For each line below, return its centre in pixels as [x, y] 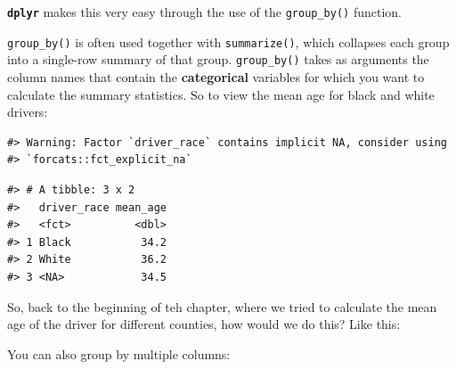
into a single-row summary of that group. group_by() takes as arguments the [218, 59]
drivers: [28, 112]
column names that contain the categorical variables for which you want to [216, 76]
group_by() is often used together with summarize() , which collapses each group [228, 41]
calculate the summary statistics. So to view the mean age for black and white [221, 94]
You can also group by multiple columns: [119, 353]
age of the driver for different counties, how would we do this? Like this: [204, 324]
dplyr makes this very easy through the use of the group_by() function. [204, 12]
